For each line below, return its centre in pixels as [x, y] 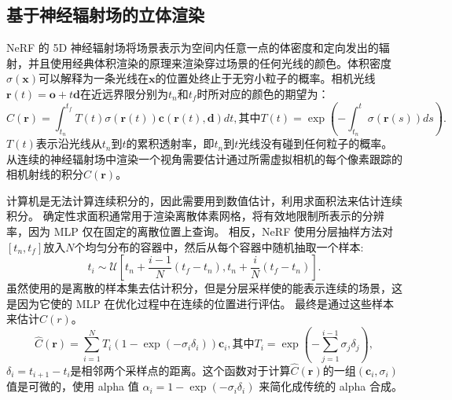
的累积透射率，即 [170, 143]
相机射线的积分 [45, 174]
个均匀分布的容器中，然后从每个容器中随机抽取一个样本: [219, 246]
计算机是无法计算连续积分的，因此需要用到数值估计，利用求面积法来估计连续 [204, 200]
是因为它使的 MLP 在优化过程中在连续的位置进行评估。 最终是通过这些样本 [200, 303]
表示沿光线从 [69, 143]
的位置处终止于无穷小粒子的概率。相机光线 [265, 78]
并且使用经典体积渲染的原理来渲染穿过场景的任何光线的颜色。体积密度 [209, 62]
